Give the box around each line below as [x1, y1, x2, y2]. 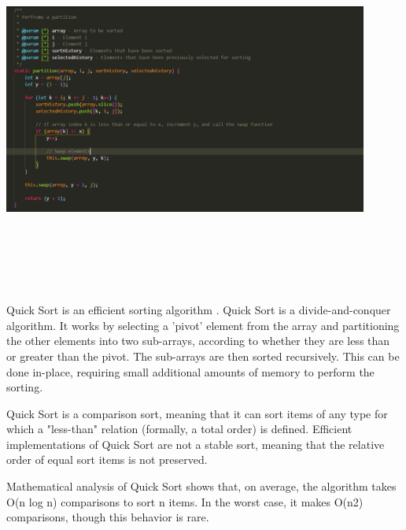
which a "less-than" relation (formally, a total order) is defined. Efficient [6, 421, 352, 437]
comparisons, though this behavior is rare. [6, 509, 209, 525]
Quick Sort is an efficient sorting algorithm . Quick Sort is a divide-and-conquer [6, 302, 391, 318]
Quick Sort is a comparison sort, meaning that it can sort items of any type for [6, 405, 388, 421]
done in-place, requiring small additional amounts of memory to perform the [6, 363, 375, 380]
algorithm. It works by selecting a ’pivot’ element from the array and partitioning [6, 317, 400, 333]
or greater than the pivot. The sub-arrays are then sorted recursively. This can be [6, 347, 400, 364]
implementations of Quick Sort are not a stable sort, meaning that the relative [6, 435, 385, 452]
